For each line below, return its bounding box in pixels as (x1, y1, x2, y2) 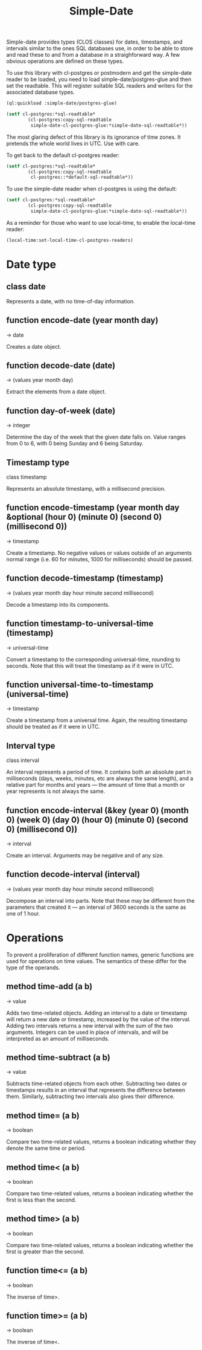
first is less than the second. (6, 1196, 77, 1203)
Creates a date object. (6, 343, 62, 350)
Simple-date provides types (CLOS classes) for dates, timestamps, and (6, 38, 183, 46)
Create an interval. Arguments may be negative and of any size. (6, 851, 165, 859)
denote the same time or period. (6, 1145, 86, 1152)
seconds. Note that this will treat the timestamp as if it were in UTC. (6, 662, 174, 669)
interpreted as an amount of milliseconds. (6, 1035, 110, 1042)
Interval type (6, 740, 55, 751)
